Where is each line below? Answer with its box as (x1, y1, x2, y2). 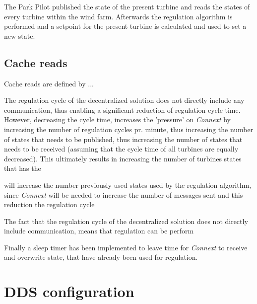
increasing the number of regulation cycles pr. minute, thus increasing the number (4, 124, 254, 134)
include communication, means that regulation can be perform (4, 226, 194, 236)
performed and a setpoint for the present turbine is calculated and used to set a (4, 21, 247, 31)
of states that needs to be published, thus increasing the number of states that (4, 134, 243, 144)
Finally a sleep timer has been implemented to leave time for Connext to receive (4, 242, 248, 252)
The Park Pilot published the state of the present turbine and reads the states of (4, 1, 250, 11)
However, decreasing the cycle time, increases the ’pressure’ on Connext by (4, 114, 231, 125)
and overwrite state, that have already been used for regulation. (4, 252, 198, 262)
